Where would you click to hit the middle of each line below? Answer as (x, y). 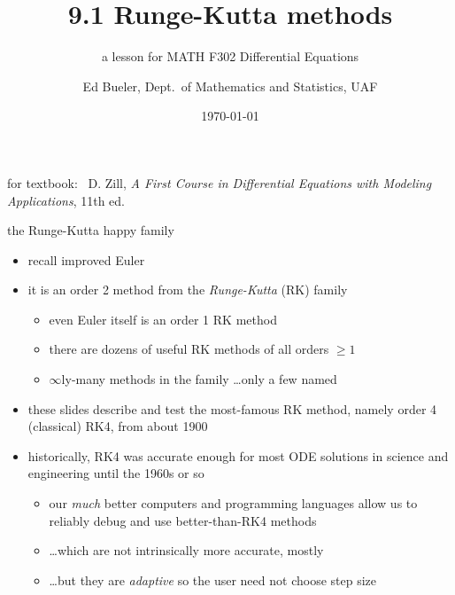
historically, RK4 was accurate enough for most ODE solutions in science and (238, 455)
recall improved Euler (86, 259)
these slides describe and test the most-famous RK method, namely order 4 (232, 408)
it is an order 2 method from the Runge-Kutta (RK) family (188, 290)
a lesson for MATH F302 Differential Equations (230, 56)
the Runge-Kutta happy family (91, 230)
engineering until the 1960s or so (116, 473)
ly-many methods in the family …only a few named (199, 379)
